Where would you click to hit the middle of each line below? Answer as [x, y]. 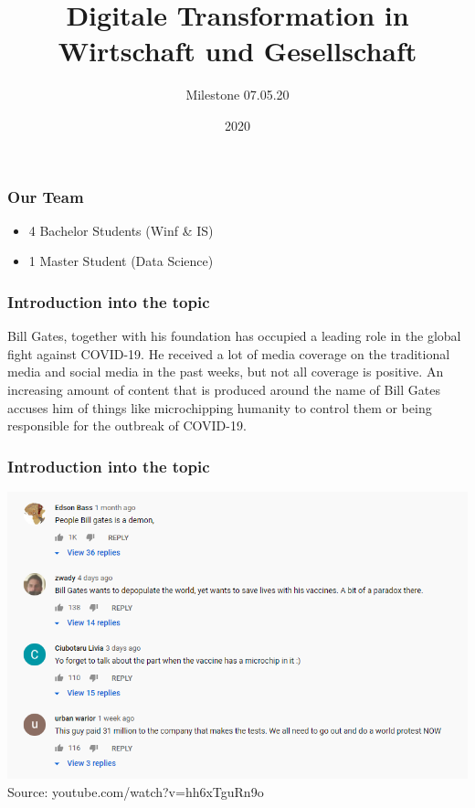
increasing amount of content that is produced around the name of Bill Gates [224, 389]
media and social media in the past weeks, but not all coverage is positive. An [226, 372]
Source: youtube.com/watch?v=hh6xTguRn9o [136, 791]
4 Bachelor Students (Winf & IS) [121, 230]
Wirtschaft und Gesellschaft [237, 51]
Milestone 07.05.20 [237, 95]
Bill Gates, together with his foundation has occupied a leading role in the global [234, 336]
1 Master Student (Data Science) [121, 261]
